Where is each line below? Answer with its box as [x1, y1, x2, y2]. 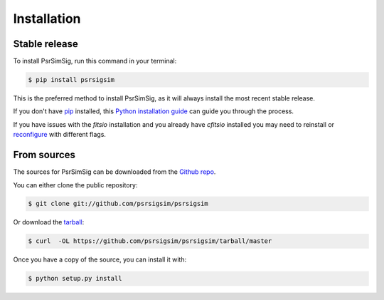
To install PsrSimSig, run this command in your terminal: [13, 57, 177, 66]
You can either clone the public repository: [13, 180, 138, 189]
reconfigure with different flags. [13, 130, 107, 139]
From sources [13, 149, 76, 161]
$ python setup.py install [28, 274, 122, 283]
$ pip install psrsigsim [28, 76, 115, 84]
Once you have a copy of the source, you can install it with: [13, 255, 187, 264]
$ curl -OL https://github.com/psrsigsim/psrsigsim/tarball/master [28, 237, 272, 245]
